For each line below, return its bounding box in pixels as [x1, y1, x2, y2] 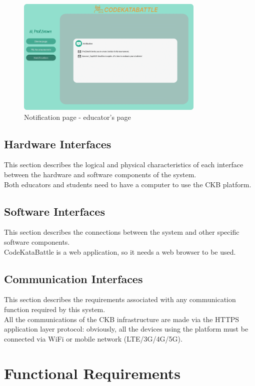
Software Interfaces [4, 203, 105, 219]
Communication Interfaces [4, 271, 143, 286]
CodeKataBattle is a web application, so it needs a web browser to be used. [4, 246, 236, 257]
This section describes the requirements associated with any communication [4, 294, 236, 305]
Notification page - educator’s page [24, 111, 131, 122]
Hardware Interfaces [4, 136, 111, 151]
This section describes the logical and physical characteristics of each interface [4, 159, 243, 170]
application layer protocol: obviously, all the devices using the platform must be [4, 324, 248, 334]
